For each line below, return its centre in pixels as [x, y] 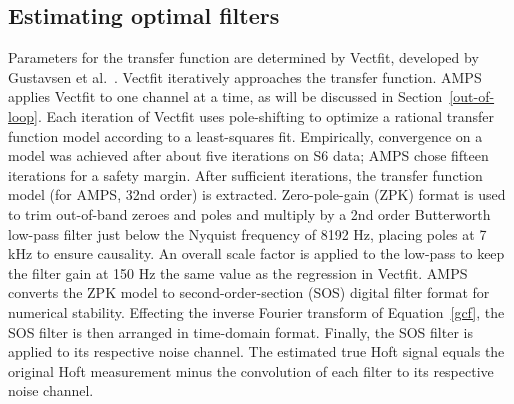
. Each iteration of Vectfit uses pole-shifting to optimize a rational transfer [266, 115]
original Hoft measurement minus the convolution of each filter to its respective [251, 370]
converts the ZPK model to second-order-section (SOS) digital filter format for [249, 292]
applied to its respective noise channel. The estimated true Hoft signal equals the [256, 351]
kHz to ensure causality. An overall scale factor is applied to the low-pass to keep [256, 253]
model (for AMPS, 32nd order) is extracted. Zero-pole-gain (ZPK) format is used [257, 194]
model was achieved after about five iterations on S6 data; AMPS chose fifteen [248, 155]
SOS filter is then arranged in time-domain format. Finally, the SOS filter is [240, 331]
